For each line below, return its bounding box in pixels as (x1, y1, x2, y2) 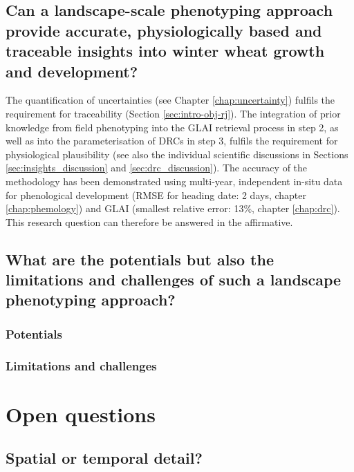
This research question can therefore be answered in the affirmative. (6, 214, 293, 229)
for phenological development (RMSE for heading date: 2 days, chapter (6, 187, 307, 202)
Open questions (6, 399, 156, 428)
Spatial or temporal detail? (6, 447, 203, 469)
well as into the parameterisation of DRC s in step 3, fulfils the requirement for (6, 133, 338, 148)
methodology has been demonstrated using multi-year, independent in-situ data (6, 173, 343, 188)
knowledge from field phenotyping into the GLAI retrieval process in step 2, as (6, 120, 339, 134)
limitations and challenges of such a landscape (6, 269, 342, 290)
